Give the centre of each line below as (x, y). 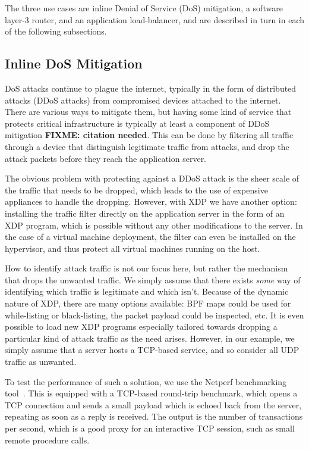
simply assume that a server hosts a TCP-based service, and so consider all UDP (152, 350)
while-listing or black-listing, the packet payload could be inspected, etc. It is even (154, 315)
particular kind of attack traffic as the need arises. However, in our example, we (150, 338)
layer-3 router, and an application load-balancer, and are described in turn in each (155, 19)
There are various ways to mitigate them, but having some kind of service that (148, 112)
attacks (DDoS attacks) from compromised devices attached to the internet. (143, 100)
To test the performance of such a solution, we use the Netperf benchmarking (146, 381)
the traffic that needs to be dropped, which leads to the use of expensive (136, 190)
